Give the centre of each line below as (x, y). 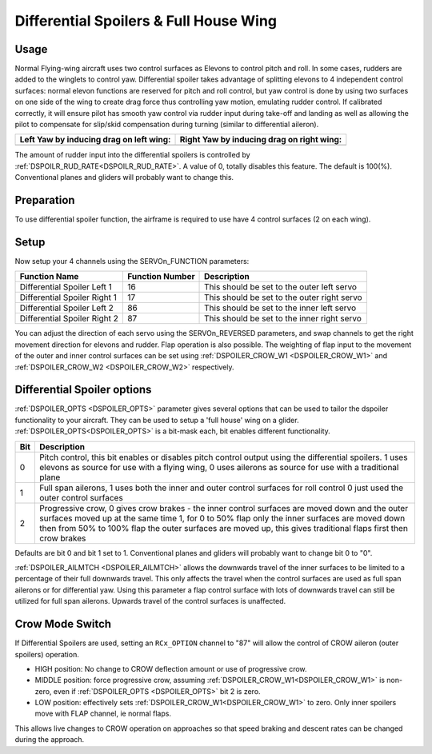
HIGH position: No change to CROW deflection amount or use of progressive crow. (171, 668)
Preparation (45, 200)
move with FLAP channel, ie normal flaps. (103, 714)
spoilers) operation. (47, 654)
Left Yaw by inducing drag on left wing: (95, 140)
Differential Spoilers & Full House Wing (146, 21)
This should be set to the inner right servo (283, 318)
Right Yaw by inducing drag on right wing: (261, 140)
